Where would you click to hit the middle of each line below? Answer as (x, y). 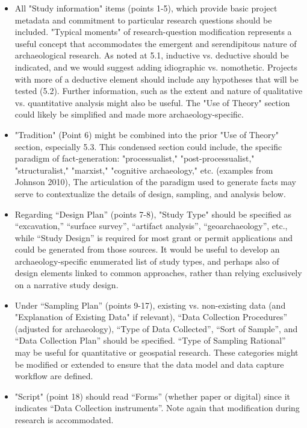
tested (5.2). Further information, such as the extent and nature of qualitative (159, 91)
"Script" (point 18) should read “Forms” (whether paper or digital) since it (153, 396)
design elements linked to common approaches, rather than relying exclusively (158, 273)
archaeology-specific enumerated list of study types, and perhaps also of (147, 261)
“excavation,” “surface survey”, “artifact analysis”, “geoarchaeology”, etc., (151, 226)
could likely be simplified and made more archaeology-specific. (129, 114)
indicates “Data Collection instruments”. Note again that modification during (157, 408)
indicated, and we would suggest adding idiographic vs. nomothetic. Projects (156, 67)
